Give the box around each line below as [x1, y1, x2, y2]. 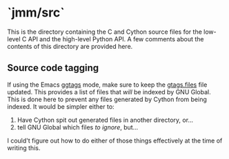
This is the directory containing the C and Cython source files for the [7, 28, 202, 36]
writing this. [7, 143, 41, 152]
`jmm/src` [7, 5, 65, 21]
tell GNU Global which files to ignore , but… [17, 123, 139, 131]
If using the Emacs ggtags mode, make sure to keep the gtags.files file [7, 81, 208, 89]
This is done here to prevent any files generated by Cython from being [7, 95, 207, 103]
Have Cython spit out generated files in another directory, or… [17, 116, 194, 124]
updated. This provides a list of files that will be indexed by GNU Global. [7, 87, 212, 96]
